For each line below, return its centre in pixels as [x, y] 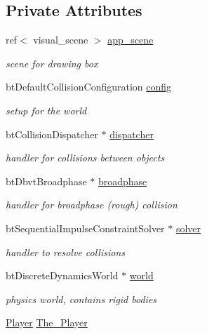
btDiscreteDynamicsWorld [62, 275]
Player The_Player [47, 322]
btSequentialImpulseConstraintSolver [85, 228]
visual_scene [61, 40]
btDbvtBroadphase [46, 181]
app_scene [131, 40]
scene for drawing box [52, 63]
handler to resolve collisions [65, 252]
